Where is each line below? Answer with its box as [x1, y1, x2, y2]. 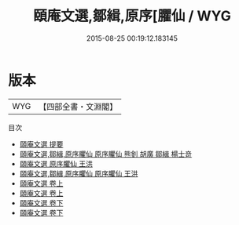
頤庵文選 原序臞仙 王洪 [19, 158, 93, 169]
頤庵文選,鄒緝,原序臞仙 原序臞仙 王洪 [19, 169, 138, 178]
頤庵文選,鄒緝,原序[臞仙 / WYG [32, 7, 232, 25]
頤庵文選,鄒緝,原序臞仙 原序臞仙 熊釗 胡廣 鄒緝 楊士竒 [19, 149, 193, 158]
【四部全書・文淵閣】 [39, 101, 118, 112]
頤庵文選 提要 [19, 139, 64, 149]
